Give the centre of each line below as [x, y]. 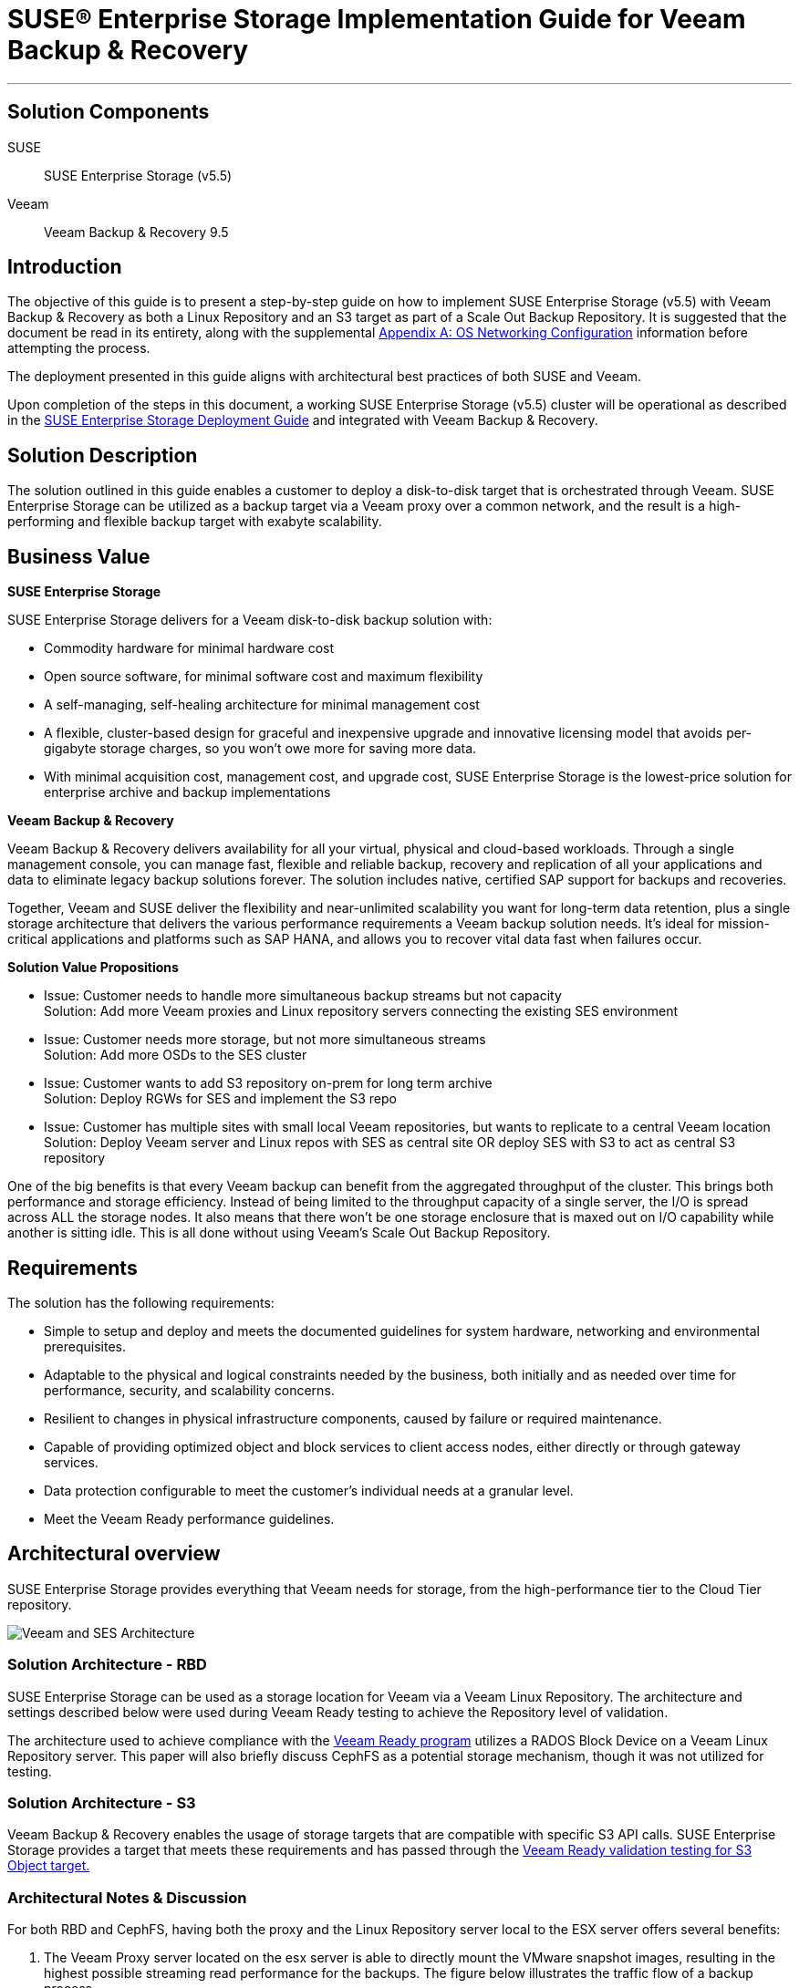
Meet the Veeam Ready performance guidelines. [189, 1518]
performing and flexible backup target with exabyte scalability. [195, 522]
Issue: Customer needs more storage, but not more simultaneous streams [265, 1040]
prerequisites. [85, 1346]
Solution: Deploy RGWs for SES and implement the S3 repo [220, 1099]
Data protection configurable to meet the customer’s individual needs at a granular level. [309, 1490]
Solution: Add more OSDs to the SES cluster [176, 1055]
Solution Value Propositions [93, 968]
